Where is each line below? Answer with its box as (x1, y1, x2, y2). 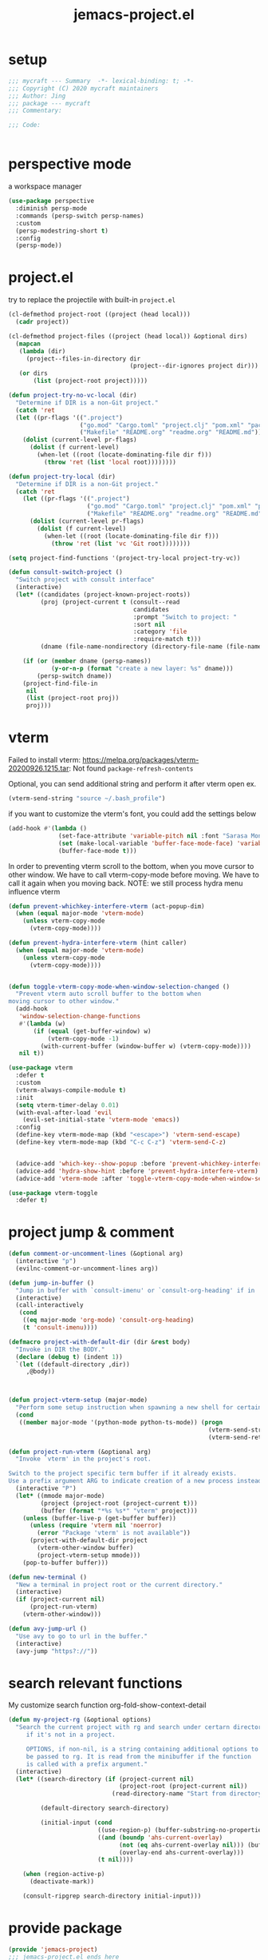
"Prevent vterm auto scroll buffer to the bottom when (15, 990, 202, 998)
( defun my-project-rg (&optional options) (8, 1716, 152, 1724)
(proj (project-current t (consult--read (40, 598, 180, 606)
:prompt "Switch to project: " (132, 613, 238, 621)
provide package (8, 1919, 122, 1938)
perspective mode (8, 155, 132, 173)
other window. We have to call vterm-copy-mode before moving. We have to (8, 870, 259, 879)
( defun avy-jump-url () (8, 1624, 88, 1632)
